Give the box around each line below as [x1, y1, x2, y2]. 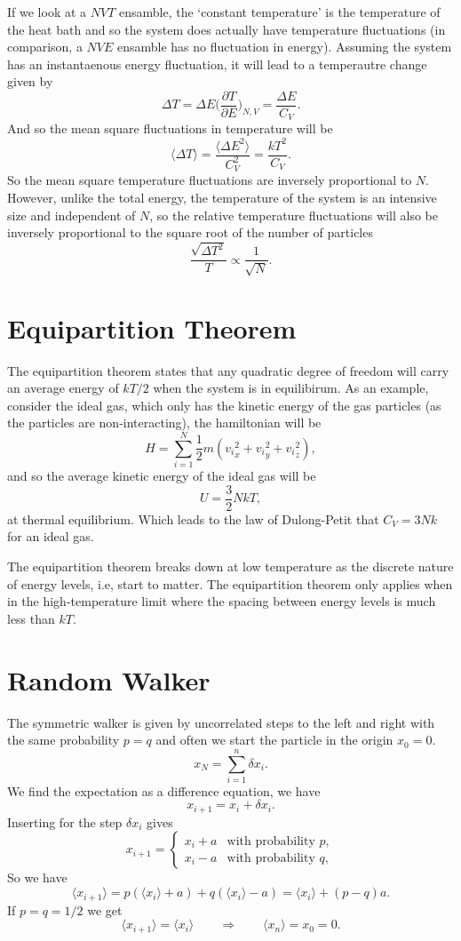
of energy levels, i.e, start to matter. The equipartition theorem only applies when [7, 574, 453, 593]
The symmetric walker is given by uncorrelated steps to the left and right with [7, 713, 435, 731]
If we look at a [7, 3, 87, 20]
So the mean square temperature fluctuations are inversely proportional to [7, 171, 412, 189]
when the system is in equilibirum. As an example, [153, 379, 429, 397]
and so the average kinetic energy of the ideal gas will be [7, 467, 316, 485]
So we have [7, 868, 68, 887]
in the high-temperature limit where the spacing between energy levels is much [7, 592, 436, 610]
